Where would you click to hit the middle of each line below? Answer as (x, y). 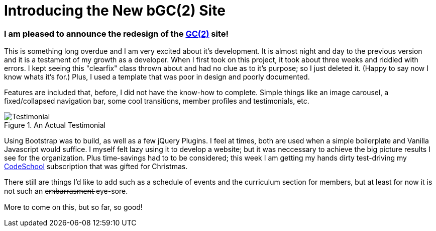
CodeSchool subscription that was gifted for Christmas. (96, 167)
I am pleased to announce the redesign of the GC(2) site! (117, 33)
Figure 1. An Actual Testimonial (55, 125)
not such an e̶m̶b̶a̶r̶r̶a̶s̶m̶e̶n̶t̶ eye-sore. (66, 191)
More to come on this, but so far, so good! (73, 207)
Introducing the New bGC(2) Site (115, 11)
